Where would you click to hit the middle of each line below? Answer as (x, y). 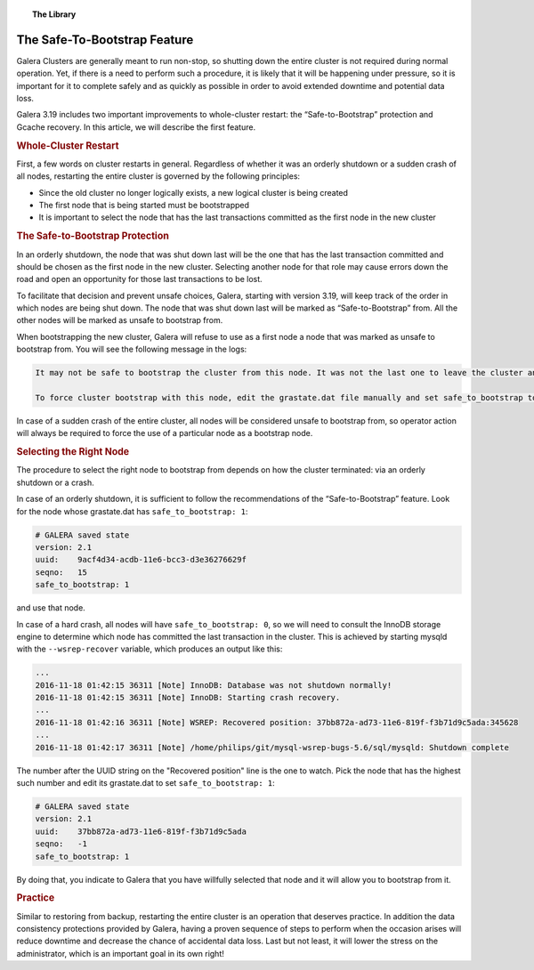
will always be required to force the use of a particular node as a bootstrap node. (165, 433)
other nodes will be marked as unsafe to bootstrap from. (120, 320)
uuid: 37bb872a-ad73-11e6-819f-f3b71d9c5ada (141, 831)
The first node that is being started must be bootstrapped (144, 206)
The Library (54, 14)
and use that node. (51, 608)
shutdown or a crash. (56, 482)
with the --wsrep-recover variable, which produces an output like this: (150, 649)
